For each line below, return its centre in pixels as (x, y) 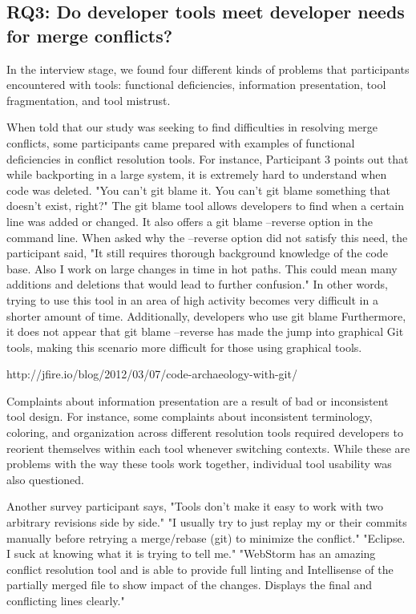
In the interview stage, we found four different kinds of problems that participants (208, 69)
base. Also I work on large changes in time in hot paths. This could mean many (202, 268)
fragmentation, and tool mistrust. (89, 100)
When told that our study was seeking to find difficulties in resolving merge (192, 127)
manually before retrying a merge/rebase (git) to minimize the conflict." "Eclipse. (206, 537)
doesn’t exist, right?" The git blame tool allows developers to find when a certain (206, 206)
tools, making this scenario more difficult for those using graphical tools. (184, 347)
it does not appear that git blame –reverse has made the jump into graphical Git (205, 331)
